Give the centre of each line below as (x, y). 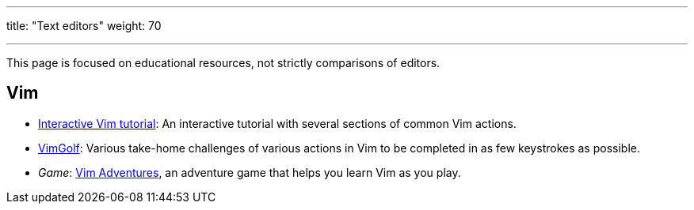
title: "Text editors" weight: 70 (84, 26)
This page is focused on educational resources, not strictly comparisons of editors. (223, 63)
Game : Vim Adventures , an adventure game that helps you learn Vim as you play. (250, 172)
